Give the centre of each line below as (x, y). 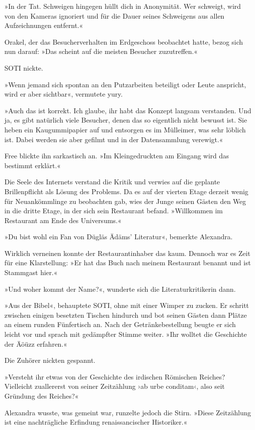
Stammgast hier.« (31, 272)
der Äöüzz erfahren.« (36, 343)
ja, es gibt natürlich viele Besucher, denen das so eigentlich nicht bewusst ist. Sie (126, 120)
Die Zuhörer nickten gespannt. (50, 360)
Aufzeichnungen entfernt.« (44, 25)
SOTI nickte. (24, 67)
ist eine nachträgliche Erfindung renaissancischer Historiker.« (96, 422)
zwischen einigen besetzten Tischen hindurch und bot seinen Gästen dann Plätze (126, 315)
